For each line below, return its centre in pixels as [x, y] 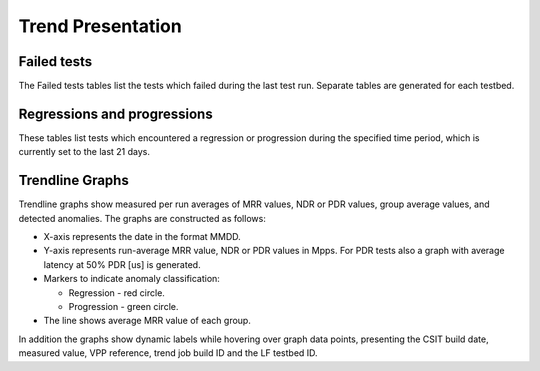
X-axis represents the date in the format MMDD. [142, 237]
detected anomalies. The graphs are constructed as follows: [142, 218]
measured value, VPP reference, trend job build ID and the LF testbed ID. [168, 353]
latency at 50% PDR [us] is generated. [122, 264]
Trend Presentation [100, 26]
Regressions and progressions [116, 113]
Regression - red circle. [116, 292]
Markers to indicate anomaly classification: [131, 279]
